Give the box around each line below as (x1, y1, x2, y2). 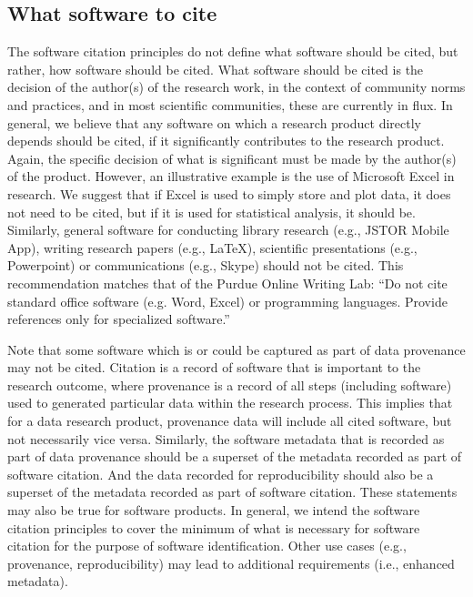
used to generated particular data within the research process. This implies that (7, 393, 453, 412)
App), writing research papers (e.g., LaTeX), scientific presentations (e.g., (7, 238, 418, 257)
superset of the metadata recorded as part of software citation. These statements (7, 482, 458, 501)
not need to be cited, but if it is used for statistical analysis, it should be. (7, 202, 416, 221)
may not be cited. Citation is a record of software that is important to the (7, 358, 421, 377)
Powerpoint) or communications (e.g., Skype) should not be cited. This (7, 256, 404, 275)
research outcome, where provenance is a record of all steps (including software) (7, 375, 452, 394)
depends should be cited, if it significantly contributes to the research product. (7, 131, 445, 150)
